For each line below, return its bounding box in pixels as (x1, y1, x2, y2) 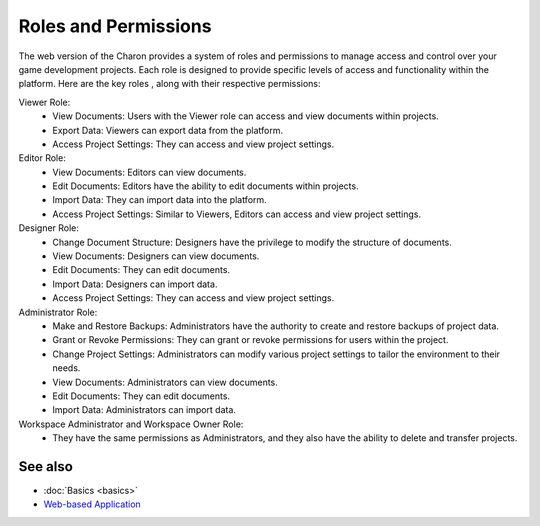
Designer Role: (18, 222, 80, 234)
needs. (52, 362, 81, 374)
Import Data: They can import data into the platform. (52, 194, 267, 206)
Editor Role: (18, 152, 67, 164)
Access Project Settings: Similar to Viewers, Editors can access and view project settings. (52, 208, 422, 220)
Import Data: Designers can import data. (52, 278, 218, 290)
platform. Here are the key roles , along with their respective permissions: (18, 78, 321, 90)
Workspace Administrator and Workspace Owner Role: (18, 418, 244, 430)
